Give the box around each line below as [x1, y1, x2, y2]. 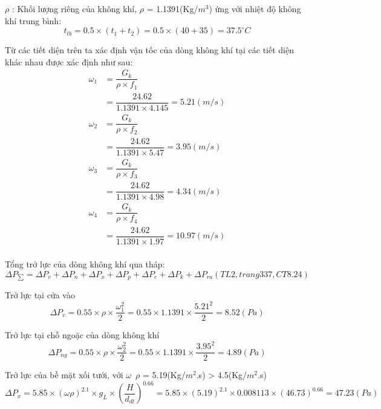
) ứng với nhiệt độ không [209, 2, 301, 15]
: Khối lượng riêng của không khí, [11, 2, 137, 15]
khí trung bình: [5, 14, 62, 27]
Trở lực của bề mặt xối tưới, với [5, 368, 123, 381]
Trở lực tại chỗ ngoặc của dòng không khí [5, 329, 160, 341]
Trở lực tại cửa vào [5, 289, 75, 301]
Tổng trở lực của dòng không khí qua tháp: [5, 257, 165, 270]
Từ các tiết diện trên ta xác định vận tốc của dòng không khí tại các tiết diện [5, 44, 294, 56]
